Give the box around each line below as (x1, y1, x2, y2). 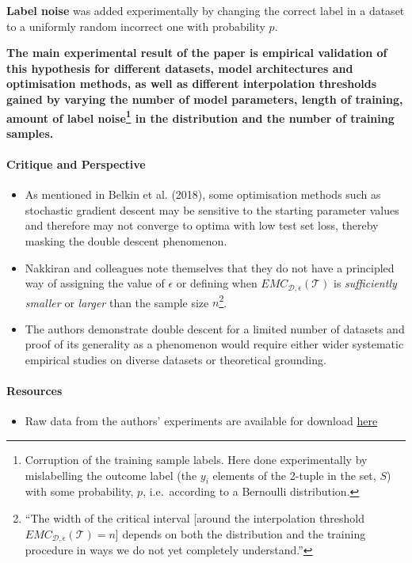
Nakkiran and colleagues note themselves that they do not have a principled (25, 259, 395, 276)
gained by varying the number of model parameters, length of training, (6, 90, 403, 107)
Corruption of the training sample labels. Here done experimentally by (25, 451, 368, 468)
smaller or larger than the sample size (25, 294, 209, 310)
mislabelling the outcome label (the (25, 466, 197, 483)
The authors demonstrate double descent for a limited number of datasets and (25, 320, 405, 337)
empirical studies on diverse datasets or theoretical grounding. (25, 352, 326, 368)
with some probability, (25, 483, 134, 500)
